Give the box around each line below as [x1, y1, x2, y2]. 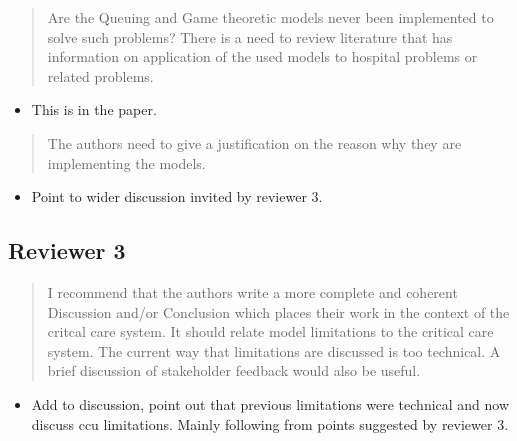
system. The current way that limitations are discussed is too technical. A [47, 340, 501, 361]
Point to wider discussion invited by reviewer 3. [31, 186, 323, 207]
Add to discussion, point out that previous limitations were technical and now [31, 393, 510, 414]
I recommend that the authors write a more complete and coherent [47, 281, 458, 302]
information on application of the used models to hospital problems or [47, 46, 478, 67]
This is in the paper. [31, 99, 157, 120]
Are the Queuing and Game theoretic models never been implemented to [47, 7, 494, 27]
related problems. [47, 65, 154, 86]
